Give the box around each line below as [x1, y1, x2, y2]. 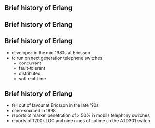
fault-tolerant [18, 65, 46, 71]
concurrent [18, 60, 42, 66]
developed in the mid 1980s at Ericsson [11, 49, 90, 55]
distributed [18, 70, 41, 76]
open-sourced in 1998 [11, 108, 56, 113]
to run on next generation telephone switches [11, 55, 103, 61]
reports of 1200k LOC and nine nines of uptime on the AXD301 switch [11, 118, 151, 124]
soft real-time [18, 75, 46, 81]
